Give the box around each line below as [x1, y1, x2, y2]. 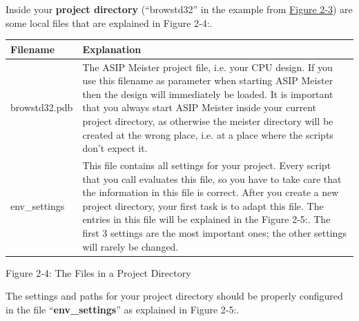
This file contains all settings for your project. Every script [82, 157, 331, 172]
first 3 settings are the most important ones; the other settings [82, 225, 347, 240]
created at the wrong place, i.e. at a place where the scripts [82, 127, 333, 142]
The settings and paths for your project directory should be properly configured [6, 289, 343, 303]
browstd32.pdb [10, 100, 73, 115]
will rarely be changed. [82, 239, 179, 253]
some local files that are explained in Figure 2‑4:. [6, 15, 213, 30]
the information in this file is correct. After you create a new [82, 185, 339, 200]
